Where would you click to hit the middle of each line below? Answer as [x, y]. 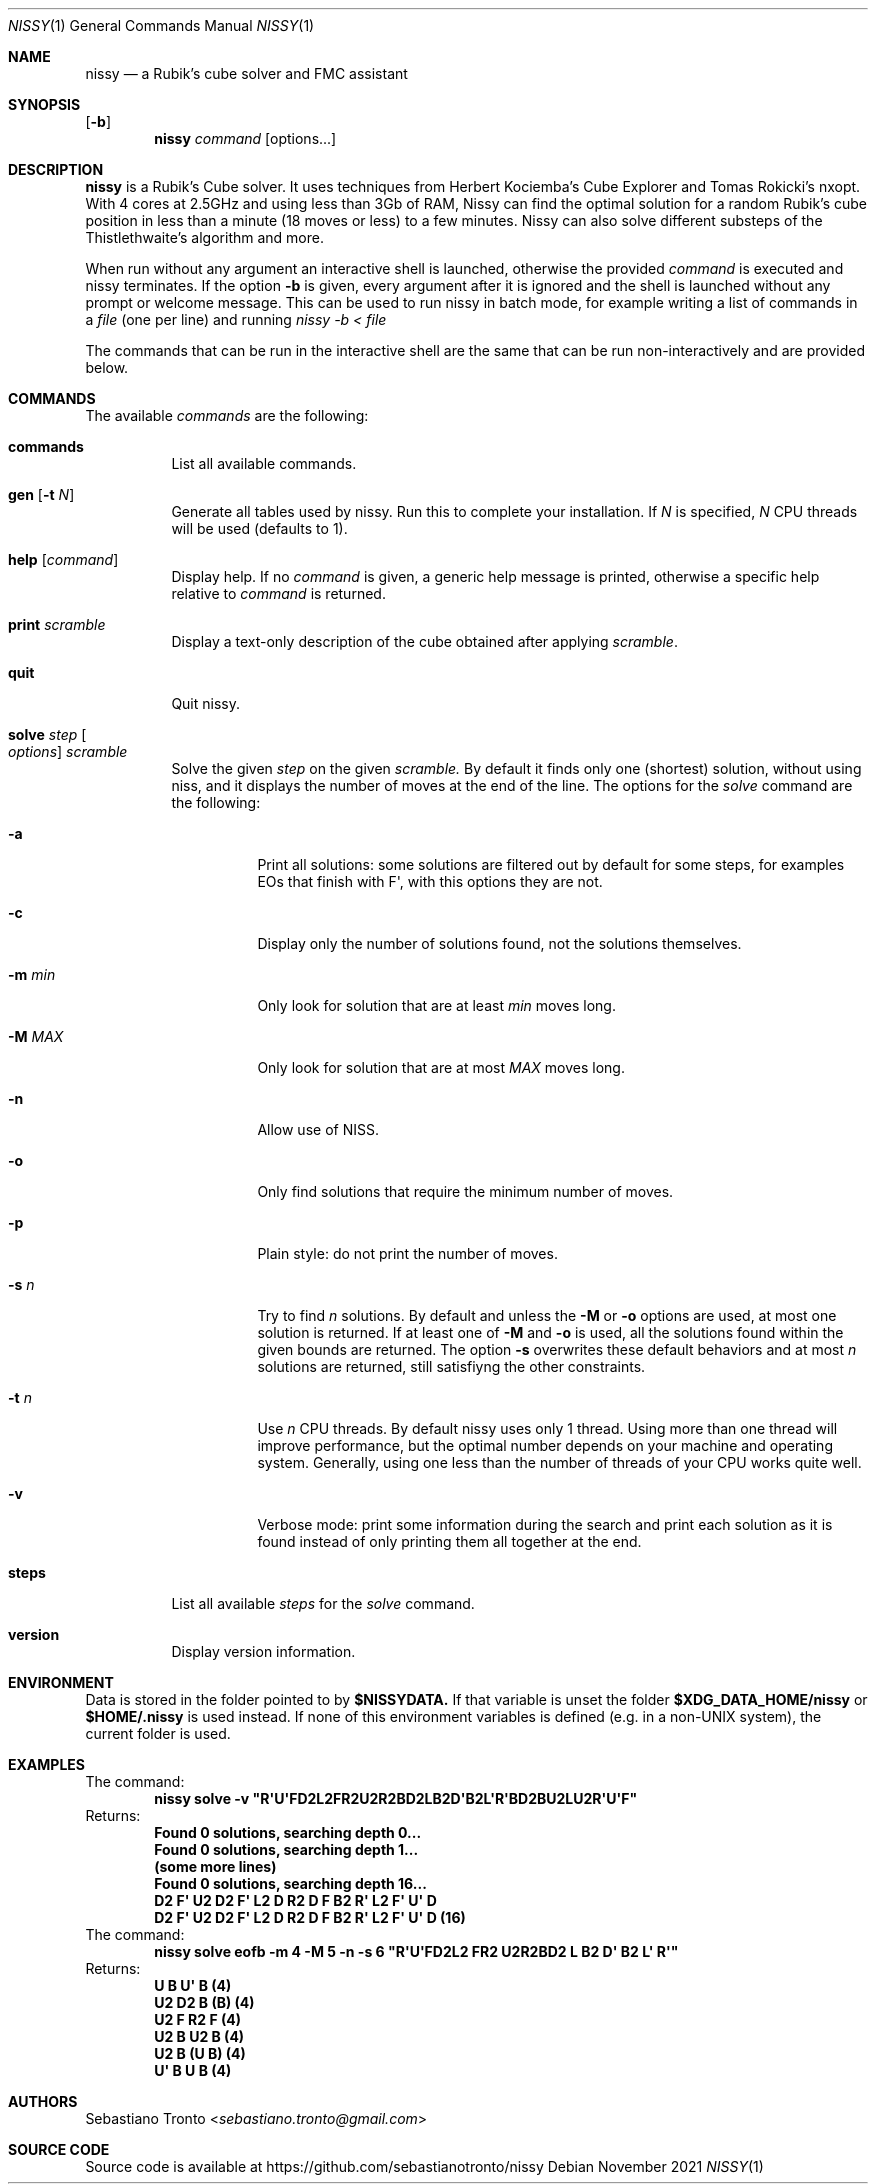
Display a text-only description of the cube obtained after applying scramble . [424, 641]
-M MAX [36, 1036]
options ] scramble [68, 751]
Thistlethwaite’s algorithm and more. [204, 237]
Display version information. [263, 1651]
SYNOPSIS [44, 104]
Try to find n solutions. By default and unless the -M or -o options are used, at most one [547, 1315]
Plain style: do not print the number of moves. [407, 1253]
